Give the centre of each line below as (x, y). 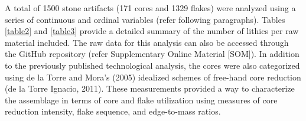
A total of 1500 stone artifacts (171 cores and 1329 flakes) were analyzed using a (150, 8)
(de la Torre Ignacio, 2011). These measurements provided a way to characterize (150, 88)
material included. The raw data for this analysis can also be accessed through (147, 42)
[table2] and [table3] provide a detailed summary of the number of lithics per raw (152, 31)
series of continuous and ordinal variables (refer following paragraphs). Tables (145, 19)
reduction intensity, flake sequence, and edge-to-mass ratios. (113, 111)
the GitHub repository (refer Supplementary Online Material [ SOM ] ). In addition (152, 54)
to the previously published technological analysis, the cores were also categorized (152, 65)
